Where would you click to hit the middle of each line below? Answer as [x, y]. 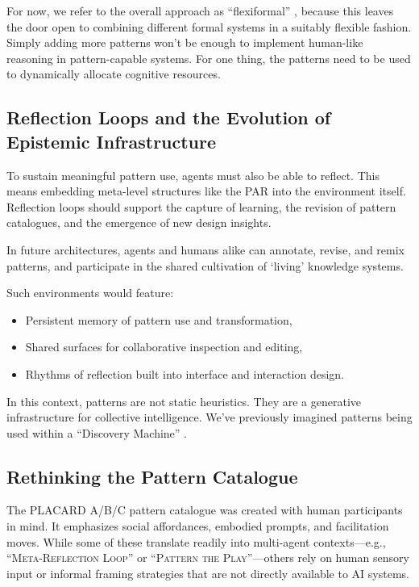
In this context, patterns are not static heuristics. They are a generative [184, 401]
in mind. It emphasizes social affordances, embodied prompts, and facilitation [198, 526]
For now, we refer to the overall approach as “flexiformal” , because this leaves [200, 10]
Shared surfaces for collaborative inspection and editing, [164, 347]
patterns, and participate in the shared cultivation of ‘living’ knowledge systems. [205, 265]
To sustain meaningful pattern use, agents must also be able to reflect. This [193, 175]
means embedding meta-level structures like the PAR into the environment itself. [206, 191]
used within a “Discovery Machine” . [97, 432]
